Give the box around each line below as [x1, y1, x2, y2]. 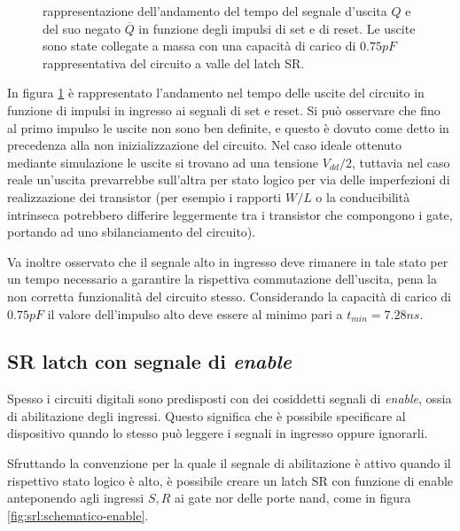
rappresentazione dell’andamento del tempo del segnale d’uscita [43, 2, 387, 20]
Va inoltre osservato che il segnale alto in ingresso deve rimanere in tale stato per [7, 252, 448, 270]
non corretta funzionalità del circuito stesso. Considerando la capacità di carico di [7, 286, 452, 305]
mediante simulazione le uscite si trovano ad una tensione [7, 152, 319, 171]
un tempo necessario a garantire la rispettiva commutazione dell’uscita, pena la [7, 269, 438, 288]
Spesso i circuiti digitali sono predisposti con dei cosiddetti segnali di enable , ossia [7, 389, 452, 408]
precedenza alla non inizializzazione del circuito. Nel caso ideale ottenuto [7, 136, 402, 154]
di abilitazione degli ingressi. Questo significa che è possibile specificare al [7, 406, 406, 425]
